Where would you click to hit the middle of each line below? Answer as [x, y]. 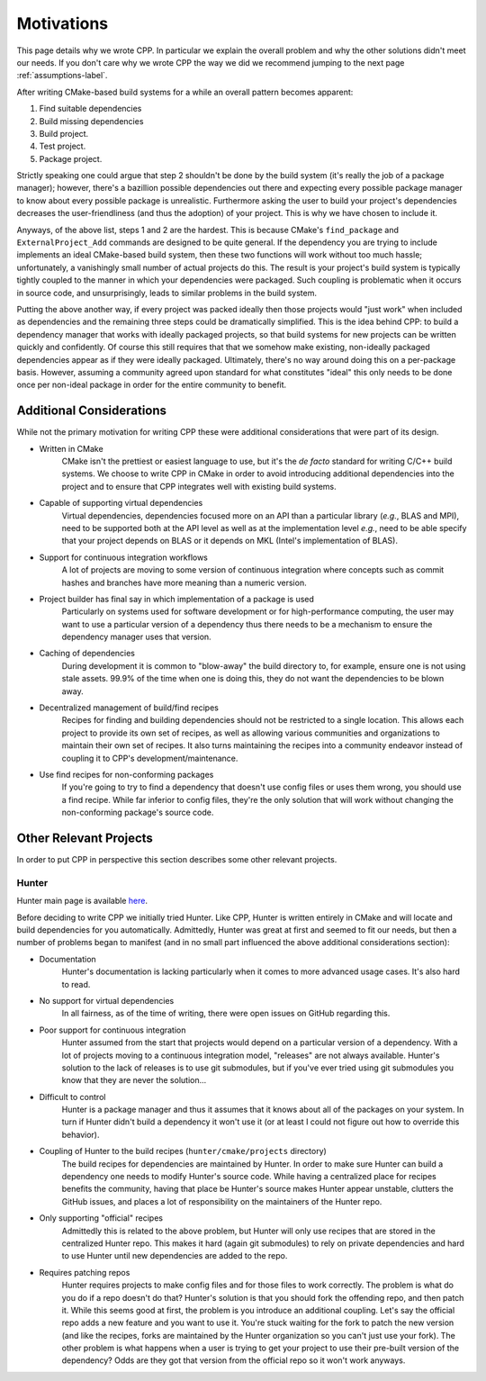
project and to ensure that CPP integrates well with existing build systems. [199, 486]
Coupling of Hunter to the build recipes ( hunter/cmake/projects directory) [183, 1151]
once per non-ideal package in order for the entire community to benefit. [152, 385]
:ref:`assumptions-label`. [62, 76]
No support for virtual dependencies [107, 1000]
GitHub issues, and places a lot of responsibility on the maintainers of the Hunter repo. [222, 1201]
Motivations [62, 23]
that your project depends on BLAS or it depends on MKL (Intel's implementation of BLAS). [229, 541]
